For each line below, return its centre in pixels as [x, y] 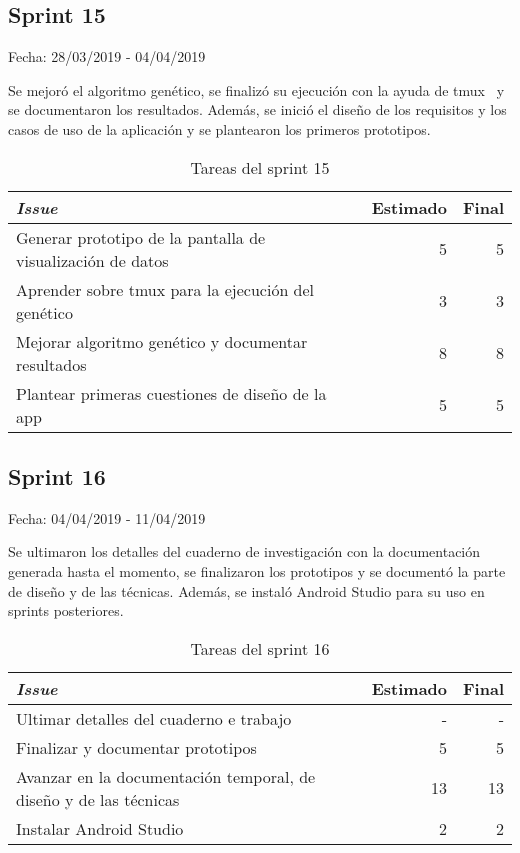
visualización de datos [92, 260]
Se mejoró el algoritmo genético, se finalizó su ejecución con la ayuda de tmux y [256, 89]
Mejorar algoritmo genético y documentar [162, 341]
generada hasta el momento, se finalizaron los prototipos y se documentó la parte [257, 570]
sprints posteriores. [66, 610]
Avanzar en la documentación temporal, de [166, 776]
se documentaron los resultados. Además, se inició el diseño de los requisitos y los [257, 109]
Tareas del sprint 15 [260, 167]
